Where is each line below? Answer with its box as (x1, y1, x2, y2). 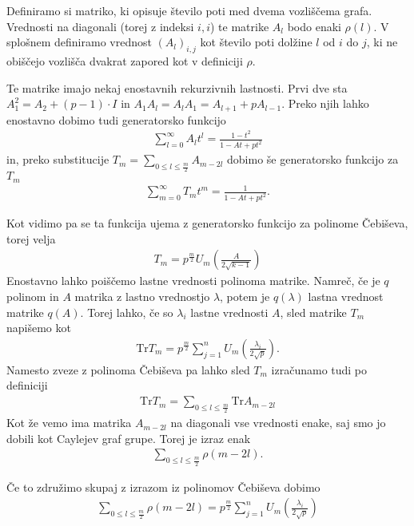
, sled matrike (280, 303, 347, 320)
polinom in (6, 288, 59, 305)
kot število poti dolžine (200, 34, 312, 50)
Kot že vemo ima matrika (6, 414, 132, 431)
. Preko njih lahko (281, 95, 369, 112)
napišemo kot (6, 319, 71, 336)
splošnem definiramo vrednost (6, 34, 152, 50)
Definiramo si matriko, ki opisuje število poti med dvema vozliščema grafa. (6, 2, 372, 18)
